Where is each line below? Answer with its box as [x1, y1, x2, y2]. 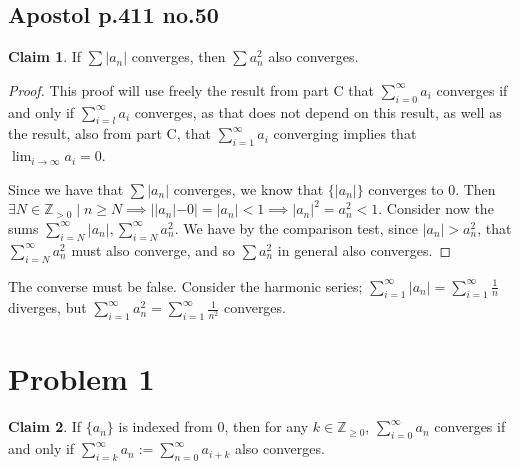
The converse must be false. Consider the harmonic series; [8, 275, 363, 296]
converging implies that [273, 123, 417, 144]
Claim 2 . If [8, 416, 82, 437]
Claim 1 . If [8, 46, 82, 67]
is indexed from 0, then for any [118, 416, 309, 437]
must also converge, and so [71, 239, 235, 260]
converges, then [131, 46, 226, 67]
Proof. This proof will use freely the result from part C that [8, 79, 374, 100]
